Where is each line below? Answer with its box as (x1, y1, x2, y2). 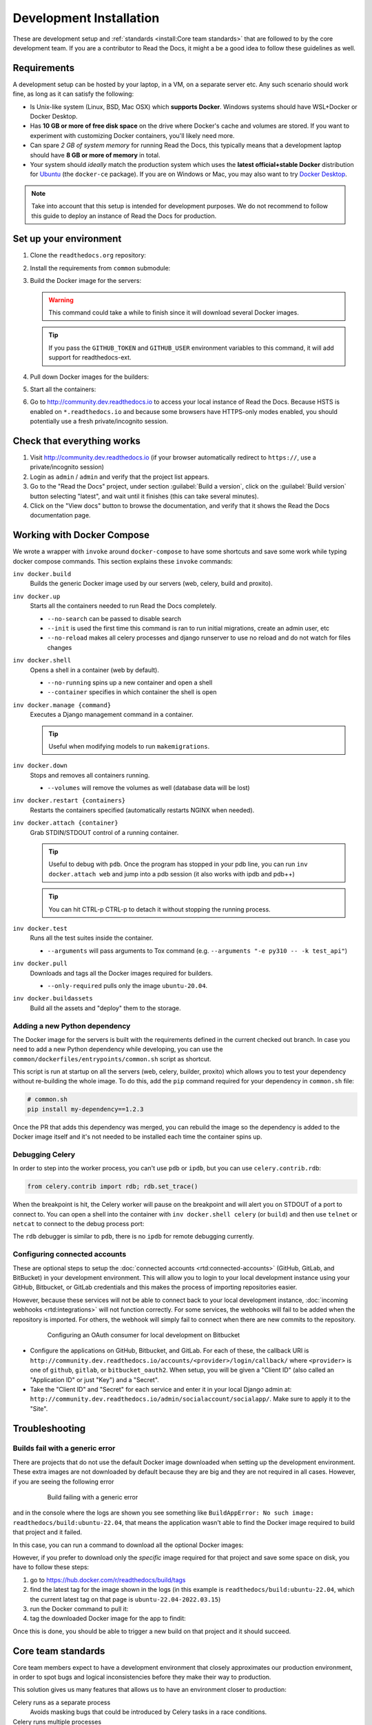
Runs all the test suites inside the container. (30, 934, 154, 942)
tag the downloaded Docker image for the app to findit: (30, 1615, 186, 1623)
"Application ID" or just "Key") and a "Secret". (30, 1375, 160, 1383)
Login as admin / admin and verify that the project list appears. (30, 473, 209, 481)
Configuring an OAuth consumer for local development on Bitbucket (47, 1330, 240, 1339)
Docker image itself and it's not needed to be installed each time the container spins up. (12, 1132, 262, 1141)
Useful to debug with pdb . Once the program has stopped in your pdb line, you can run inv (48, 860, 308, 869)
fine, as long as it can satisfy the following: (12, 90, 134, 98)
